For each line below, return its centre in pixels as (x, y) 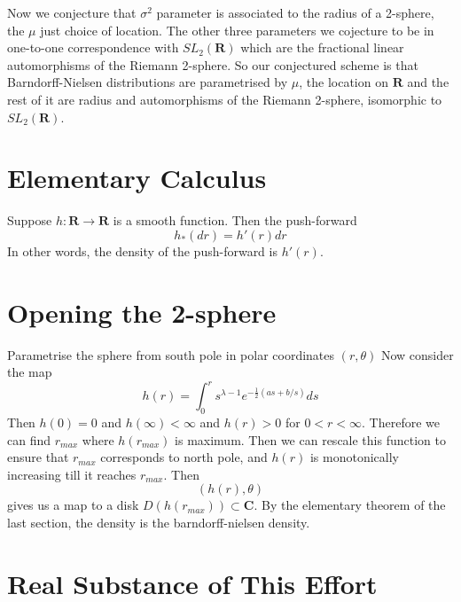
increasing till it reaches (72, 474)
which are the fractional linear (322, 47)
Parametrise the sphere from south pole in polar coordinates (171, 354)
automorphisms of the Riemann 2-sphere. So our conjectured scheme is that (213, 64)
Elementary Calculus (137, 178)
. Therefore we (401, 422)
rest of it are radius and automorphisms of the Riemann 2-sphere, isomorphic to (225, 99)
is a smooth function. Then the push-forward (235, 220)
